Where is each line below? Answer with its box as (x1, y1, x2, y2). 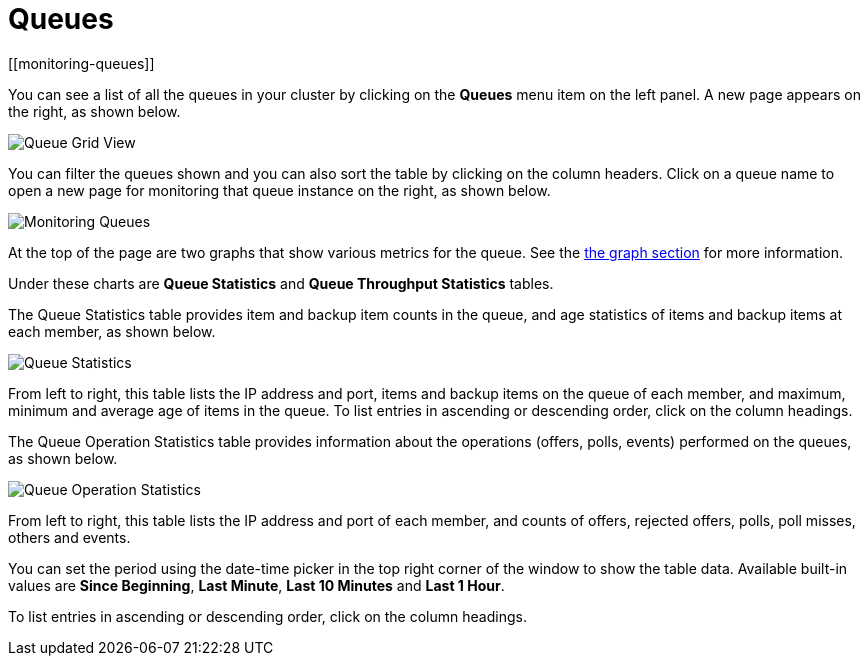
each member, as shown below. (8, 322, 216, 340)
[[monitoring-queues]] (8, 54, 155, 72)
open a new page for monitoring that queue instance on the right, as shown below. (8, 181, 551, 199)
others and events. (8, 528, 131, 546)
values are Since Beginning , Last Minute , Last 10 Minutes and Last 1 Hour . (8, 576, 505, 594)
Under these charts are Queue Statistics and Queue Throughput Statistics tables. (8, 274, 554, 292)
